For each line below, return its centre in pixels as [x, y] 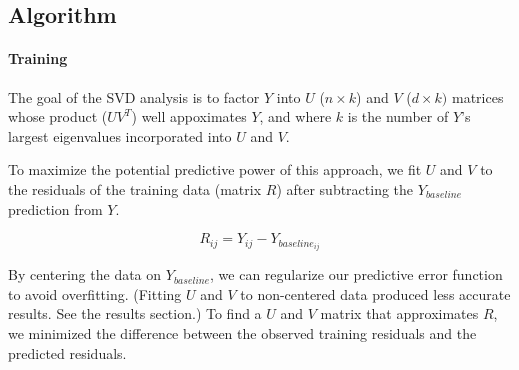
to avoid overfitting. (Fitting [95, 293]
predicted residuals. [67, 352]
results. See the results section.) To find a [135, 313]
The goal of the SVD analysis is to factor [134, 96]
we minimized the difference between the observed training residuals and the [242, 333]
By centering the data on [85, 274]
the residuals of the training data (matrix [135, 188]
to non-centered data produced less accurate [375, 293]
